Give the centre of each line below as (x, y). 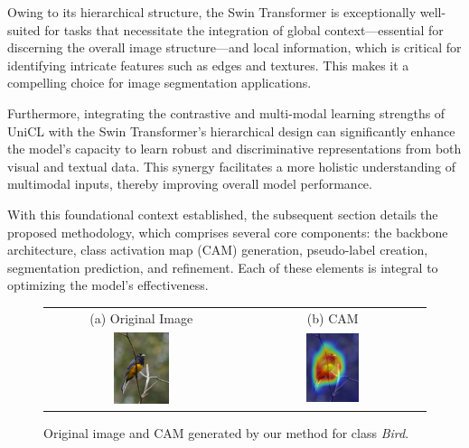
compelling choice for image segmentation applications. (159, 83)
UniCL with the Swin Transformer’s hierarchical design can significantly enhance (231, 131)
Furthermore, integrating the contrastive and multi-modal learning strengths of (226, 112)
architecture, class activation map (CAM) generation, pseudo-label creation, (218, 250)
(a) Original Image (141, 317)
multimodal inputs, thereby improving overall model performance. (190, 184)
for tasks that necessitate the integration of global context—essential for (244, 29)
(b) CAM (333, 317)
